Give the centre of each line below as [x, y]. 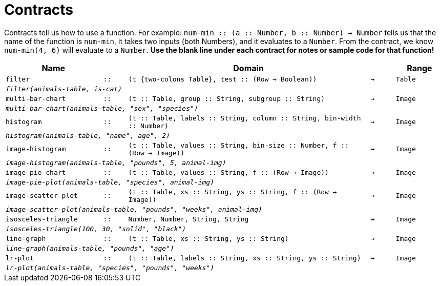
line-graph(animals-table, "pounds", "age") [90, 248]
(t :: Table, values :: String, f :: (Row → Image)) [228, 172]
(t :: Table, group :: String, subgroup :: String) [227, 98]
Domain [248, 68]
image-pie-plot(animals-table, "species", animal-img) [110, 182]
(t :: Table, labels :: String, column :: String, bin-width [245, 118]
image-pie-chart [36, 172]
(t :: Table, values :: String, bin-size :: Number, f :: [239, 145]
